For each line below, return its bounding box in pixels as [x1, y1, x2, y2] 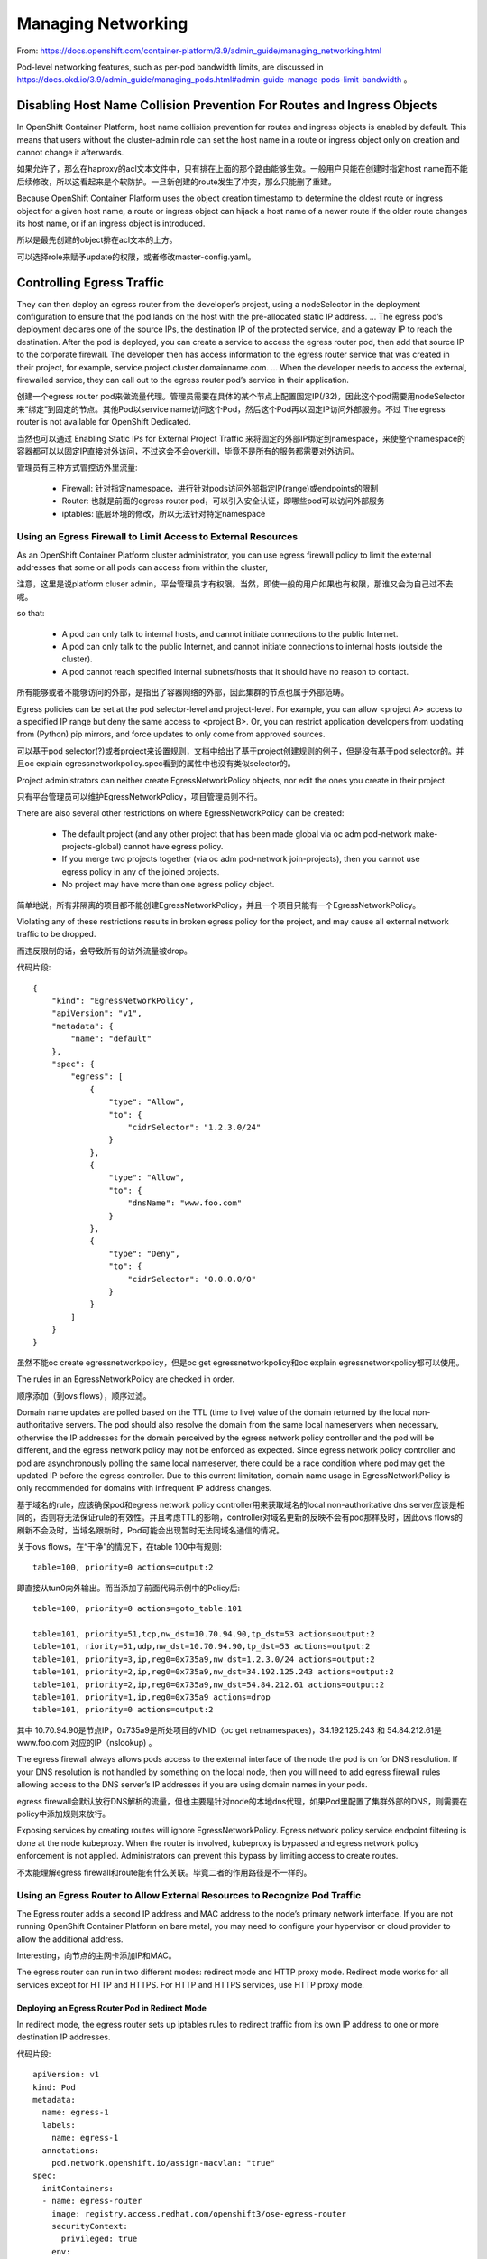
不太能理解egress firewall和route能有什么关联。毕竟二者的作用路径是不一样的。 [16, 1867, 312, 1878]
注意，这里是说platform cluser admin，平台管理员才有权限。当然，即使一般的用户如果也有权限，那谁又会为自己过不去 [16, 578, 454, 589]
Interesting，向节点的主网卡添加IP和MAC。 [16, 1950, 177, 1961]
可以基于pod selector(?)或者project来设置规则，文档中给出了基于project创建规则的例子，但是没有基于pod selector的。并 [16, 745, 464, 756]
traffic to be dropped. [16, 929, 96, 940]
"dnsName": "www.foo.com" [127, 1198, 243, 1208]
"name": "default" [70, 1034, 152, 1044]
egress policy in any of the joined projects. [61, 866, 220, 876]
